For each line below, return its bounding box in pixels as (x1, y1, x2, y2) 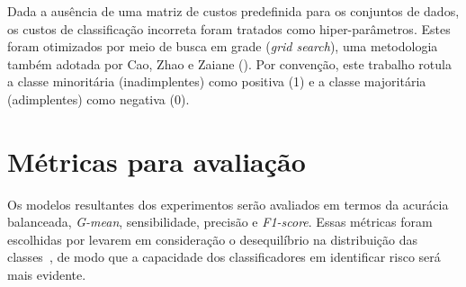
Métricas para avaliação (7, 142, 306, 179)
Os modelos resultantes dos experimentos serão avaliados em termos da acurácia (7, 194, 449, 213)
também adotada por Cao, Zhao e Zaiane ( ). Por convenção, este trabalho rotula (7, 54, 452, 73)
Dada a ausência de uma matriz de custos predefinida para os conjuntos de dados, (7, 2, 460, 20)
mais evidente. (7, 265, 86, 284)
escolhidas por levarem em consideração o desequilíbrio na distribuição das (7, 229, 418, 248)
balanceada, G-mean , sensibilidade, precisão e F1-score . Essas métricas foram (7, 212, 433, 231)
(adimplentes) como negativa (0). (7, 89, 190, 108)
